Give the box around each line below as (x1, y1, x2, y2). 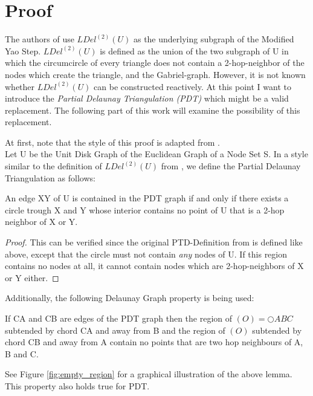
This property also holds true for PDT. (5, 379, 150, 392)
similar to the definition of (5, 160, 102, 172)
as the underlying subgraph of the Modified (133, 33, 294, 45)
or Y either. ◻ (5, 271, 59, 284)
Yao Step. (5, 44, 41, 57)
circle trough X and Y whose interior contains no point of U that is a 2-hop (5, 203, 285, 216)
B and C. (5, 347, 39, 360)
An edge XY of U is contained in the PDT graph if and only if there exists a (5, 192, 289, 204)
